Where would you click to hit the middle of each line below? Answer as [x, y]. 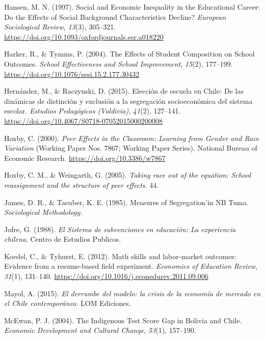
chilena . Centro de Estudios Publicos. [63, 239]
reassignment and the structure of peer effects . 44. [82, 185]
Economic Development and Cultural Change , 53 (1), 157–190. [100, 330]
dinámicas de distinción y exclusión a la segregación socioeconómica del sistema [128, 101]
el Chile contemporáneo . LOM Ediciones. [68, 303]
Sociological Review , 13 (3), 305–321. [60, 27]
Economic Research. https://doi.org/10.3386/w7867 [85, 158]
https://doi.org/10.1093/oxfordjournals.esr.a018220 [84, 36]
